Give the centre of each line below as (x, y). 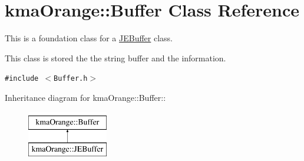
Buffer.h (71, 79)
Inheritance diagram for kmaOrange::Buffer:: (85, 97)
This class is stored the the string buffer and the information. (115, 57)
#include (22, 79)
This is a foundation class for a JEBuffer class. (89, 38)
